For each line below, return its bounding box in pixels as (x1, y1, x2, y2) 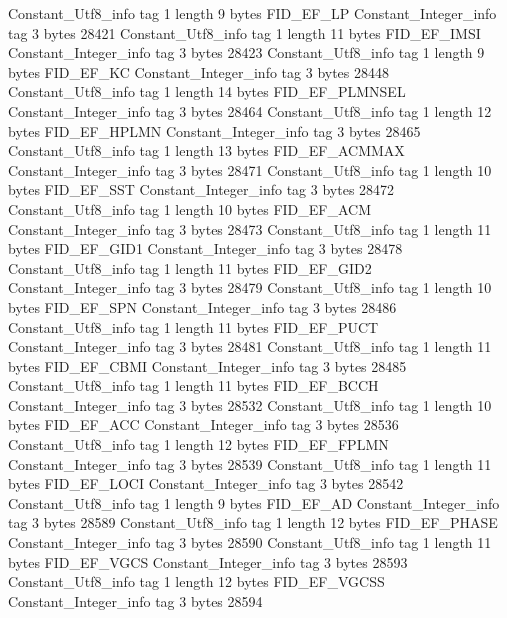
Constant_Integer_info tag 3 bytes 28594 (8, 590, 263, 611)
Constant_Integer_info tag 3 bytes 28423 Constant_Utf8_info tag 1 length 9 (8, 42, 485, 63)
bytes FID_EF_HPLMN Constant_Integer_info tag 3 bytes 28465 (8, 120, 421, 141)
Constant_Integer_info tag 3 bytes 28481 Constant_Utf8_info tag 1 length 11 (8, 336, 492, 357)
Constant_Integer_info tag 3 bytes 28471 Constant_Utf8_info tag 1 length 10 (8, 159, 492, 180)
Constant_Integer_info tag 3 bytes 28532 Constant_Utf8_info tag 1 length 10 (8, 394, 492, 415)
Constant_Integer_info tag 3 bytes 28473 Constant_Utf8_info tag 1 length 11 (8, 218, 492, 239)
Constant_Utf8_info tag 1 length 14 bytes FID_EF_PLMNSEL (8, 81, 406, 102)
